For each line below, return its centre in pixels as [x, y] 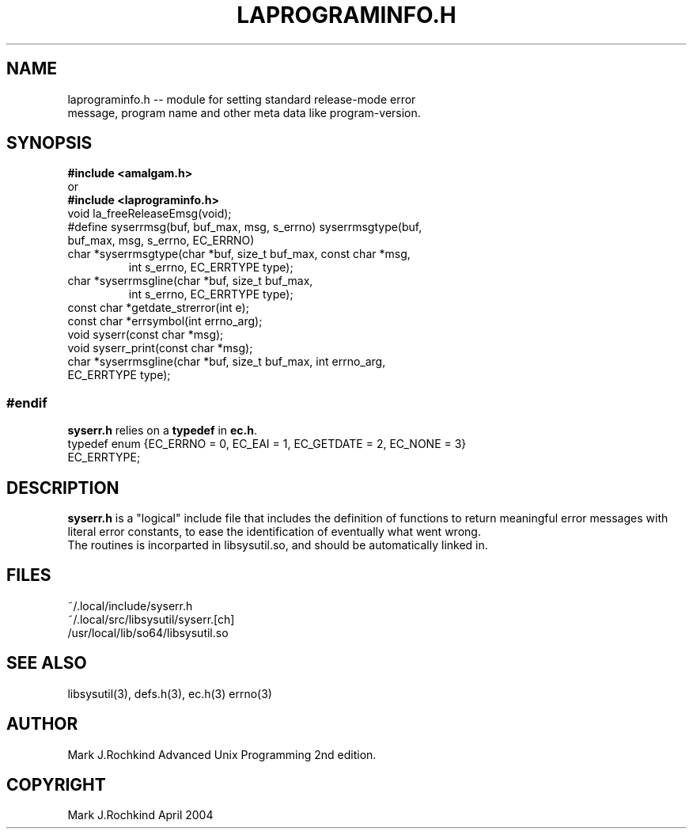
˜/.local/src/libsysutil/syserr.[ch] [151, 619]
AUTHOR [42, 724]
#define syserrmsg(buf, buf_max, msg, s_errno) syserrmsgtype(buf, [245, 227]
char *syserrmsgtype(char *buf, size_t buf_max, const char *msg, [239, 254]
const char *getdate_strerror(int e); [158, 308]
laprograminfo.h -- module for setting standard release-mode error [242, 99]
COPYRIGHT [56, 784]
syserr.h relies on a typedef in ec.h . [163, 431]
